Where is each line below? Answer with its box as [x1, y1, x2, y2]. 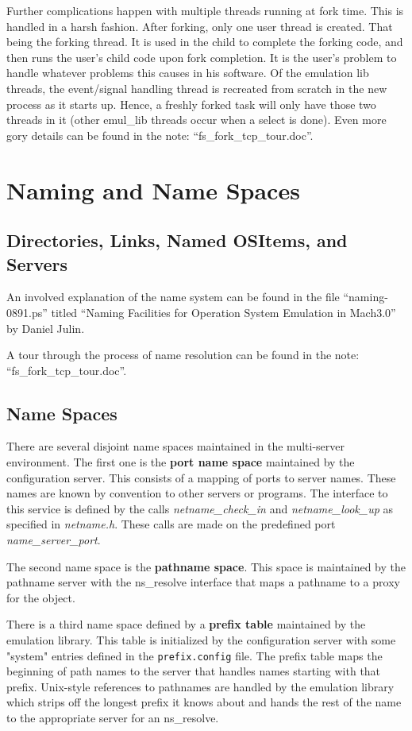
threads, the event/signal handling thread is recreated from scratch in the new [6, 79, 387, 96]
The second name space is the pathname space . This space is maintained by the [6, 558, 406, 574]
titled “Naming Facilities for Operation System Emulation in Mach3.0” [51, 304, 396, 320]
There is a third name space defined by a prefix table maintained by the [6, 616, 366, 632]
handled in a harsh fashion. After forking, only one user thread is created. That [6, 17, 393, 34]
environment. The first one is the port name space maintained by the [6, 454, 355, 470]
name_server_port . [6, 532, 101, 548]
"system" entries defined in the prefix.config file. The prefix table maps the [6, 647, 383, 663]
